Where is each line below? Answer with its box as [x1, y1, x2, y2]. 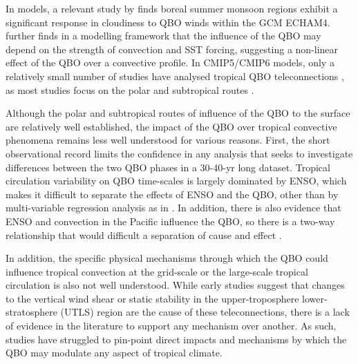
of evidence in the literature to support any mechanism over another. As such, [6, 318, 337, 333]
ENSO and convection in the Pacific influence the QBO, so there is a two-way [6, 213, 335, 228]
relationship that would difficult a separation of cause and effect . [6, 227, 282, 242]
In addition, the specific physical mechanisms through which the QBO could [6, 251, 328, 265]
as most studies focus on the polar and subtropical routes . [6, 82, 254, 97]
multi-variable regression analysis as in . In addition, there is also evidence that [6, 200, 341, 215]
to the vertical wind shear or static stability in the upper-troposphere [6, 291, 299, 305]
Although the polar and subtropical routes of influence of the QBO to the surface [6, 106, 350, 120]
